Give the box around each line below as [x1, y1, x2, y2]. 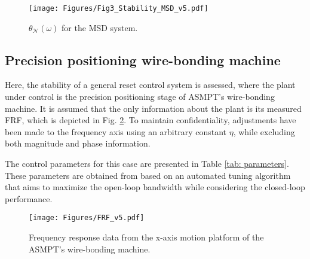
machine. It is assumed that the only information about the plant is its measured [5, 102, 302, 114]
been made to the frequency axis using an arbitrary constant [5, 125, 227, 138]
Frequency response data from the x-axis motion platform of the [29, 231, 264, 243]
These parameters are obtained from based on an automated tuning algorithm [5, 169, 291, 181]
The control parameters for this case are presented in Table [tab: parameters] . [5, 157, 289, 170]
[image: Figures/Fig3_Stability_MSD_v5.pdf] [29, 4, 208, 13]
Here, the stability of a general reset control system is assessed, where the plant [5, 78, 296, 91]
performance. [5, 192, 53, 205]
